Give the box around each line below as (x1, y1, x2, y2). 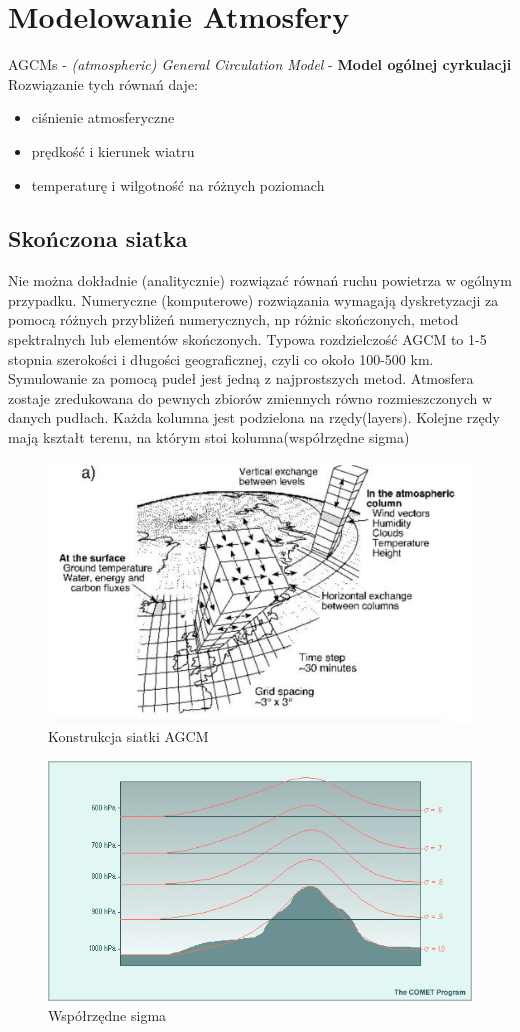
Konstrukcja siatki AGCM (48, 726, 209, 747)
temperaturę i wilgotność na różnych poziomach (31, 174, 325, 195)
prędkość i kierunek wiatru (31, 140, 195, 161)
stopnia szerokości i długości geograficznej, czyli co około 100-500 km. (8, 348, 434, 369)
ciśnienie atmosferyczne (31, 107, 175, 128)
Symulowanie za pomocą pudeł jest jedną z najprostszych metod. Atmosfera (8, 368, 474, 389)
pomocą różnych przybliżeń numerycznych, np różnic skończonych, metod (8, 309, 459, 330)
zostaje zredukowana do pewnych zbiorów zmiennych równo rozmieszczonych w (8, 387, 493, 408)
